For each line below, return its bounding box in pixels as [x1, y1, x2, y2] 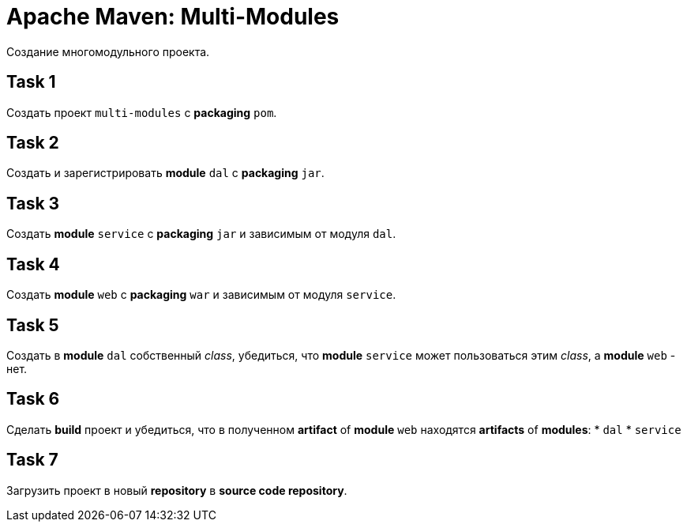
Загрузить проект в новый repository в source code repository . [6, 483, 347, 497]
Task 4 [6, 254, 60, 274]
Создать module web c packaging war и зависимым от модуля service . [6, 288, 396, 302]
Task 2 [6, 133, 59, 153]
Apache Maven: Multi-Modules [6, 3, 340, 30]
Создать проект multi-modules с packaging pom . [6, 105, 277, 119]
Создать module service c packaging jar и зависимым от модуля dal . [6, 227, 396, 241]
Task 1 [6, 72, 56, 92]
